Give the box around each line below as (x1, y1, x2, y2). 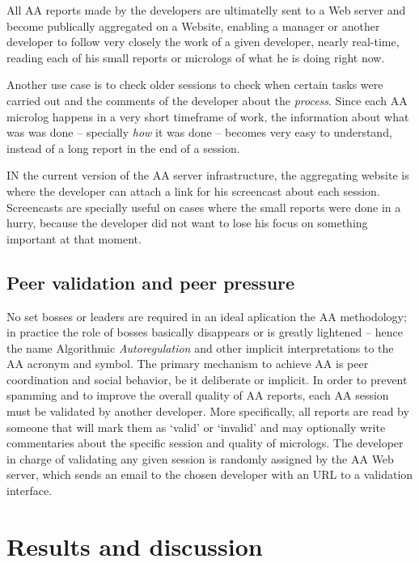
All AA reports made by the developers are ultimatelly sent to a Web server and (6, 2, 406, 18)
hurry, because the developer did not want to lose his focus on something (6, 214, 368, 231)
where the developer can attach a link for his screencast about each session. (6, 182, 380, 199)
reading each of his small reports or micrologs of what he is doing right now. (6, 49, 385, 66)
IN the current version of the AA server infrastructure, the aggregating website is (6, 167, 409, 184)
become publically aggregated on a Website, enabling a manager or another (6, 17, 380, 34)
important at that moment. (6, 230, 142, 247)
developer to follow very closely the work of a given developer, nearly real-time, (6, 33, 400, 50)
